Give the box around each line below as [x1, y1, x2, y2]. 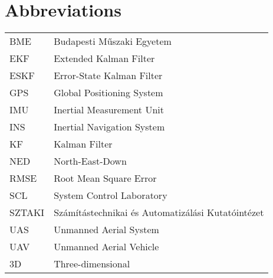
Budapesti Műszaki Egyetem [54, 34, 172, 48]
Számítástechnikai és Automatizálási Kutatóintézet [54, 205, 264, 220]
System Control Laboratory [54, 188, 167, 202]
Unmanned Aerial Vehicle [54, 240, 159, 254]
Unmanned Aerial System [54, 223, 159, 237]
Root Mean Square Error [54, 171, 157, 185]
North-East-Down [54, 154, 127, 168]
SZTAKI [9, 205, 45, 220]
